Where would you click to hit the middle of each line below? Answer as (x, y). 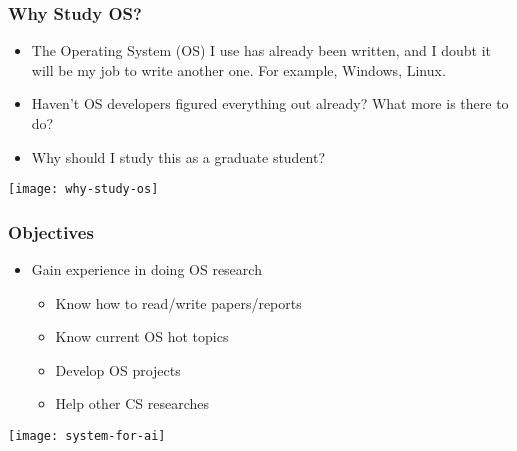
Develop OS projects (118, 369)
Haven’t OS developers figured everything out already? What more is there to (270, 103)
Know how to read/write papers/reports (178, 302)
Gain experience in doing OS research (146, 269)
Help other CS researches (132, 403)
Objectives (51, 231)
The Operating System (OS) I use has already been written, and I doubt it (261, 50)
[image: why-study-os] (83, 189)
